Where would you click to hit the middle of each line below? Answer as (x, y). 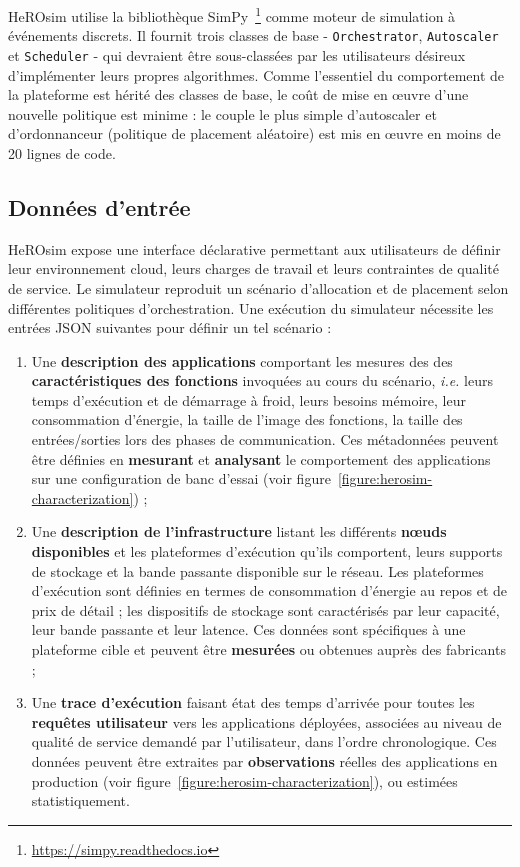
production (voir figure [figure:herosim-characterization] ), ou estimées (244, 780)
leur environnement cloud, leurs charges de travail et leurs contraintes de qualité (253, 268)
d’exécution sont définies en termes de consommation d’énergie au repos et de (269, 590)
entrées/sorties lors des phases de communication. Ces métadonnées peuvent (265, 439)
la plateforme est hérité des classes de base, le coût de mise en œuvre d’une (238, 94)
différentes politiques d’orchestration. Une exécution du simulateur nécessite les (251, 307)
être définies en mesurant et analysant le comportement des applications (261, 458)
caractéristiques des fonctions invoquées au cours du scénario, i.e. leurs (262, 380)
